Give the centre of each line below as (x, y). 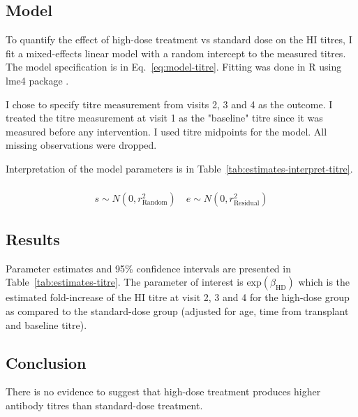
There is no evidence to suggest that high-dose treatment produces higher (163, 392)
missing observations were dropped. (81, 145)
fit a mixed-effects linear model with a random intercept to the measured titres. (176, 53)
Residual (246, 203)
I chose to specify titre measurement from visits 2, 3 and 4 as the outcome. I (169, 104)
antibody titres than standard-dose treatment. (104, 405)
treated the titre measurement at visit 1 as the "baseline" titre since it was (164, 118)
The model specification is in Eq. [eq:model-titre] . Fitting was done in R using (174, 67)
